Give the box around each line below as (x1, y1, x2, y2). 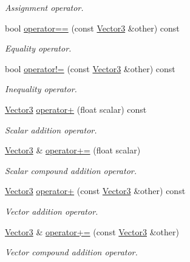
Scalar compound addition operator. (5, 164, 137, 176)
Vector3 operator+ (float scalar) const (5, 102, 147, 115)
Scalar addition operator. (5, 123, 97, 136)
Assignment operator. (5, 1, 84, 13)
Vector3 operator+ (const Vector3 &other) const (5, 184, 186, 197)
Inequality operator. (5, 82, 77, 95)
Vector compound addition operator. (5, 246, 138, 258)
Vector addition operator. (5, 204, 98, 217)
